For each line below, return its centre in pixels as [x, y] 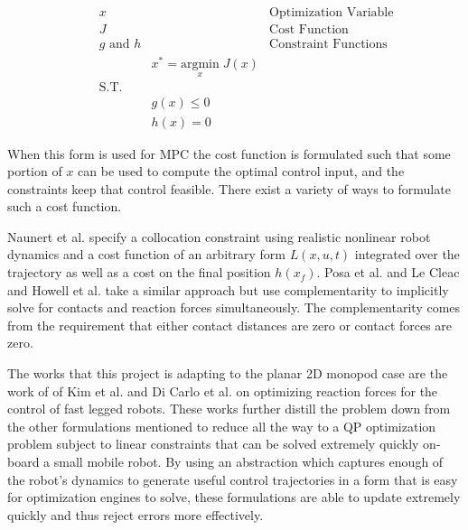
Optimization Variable [332, 13]
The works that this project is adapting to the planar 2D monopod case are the [228, 373]
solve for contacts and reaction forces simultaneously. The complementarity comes [234, 307]
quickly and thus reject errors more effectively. [136, 514]
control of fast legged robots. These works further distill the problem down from [229, 409]
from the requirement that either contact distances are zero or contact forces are [230, 325]
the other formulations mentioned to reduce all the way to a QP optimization [222, 426]
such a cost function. [65, 206]
